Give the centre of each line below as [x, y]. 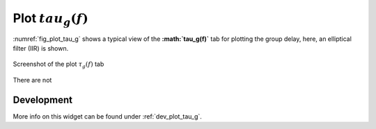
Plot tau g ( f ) [50, 19]
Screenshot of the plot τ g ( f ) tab [58, 65]
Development [43, 100]
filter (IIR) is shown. [41, 48]
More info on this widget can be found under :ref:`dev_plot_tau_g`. [107, 116]
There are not [32, 80]
